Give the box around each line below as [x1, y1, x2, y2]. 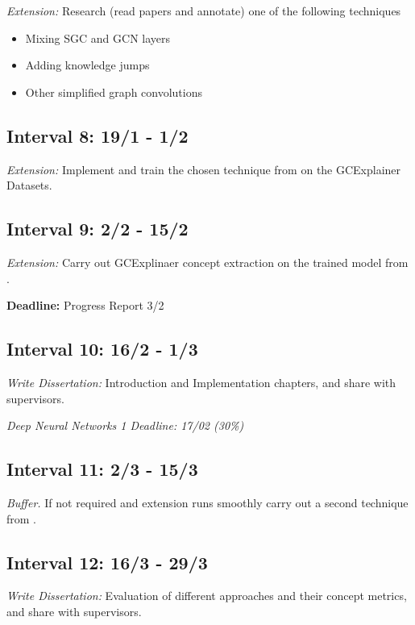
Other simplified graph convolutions [25, 83, 203, 100]
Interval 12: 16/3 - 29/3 [6, 549, 208, 574]
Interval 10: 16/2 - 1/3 [6, 336, 198, 361]
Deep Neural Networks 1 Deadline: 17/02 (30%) [6, 417, 244, 434]
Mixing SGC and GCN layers [25, 29, 171, 46]
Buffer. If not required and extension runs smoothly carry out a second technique [6, 494, 409, 510]
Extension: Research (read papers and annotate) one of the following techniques [6, 2, 401, 19]
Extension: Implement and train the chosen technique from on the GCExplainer [6, 160, 401, 177]
